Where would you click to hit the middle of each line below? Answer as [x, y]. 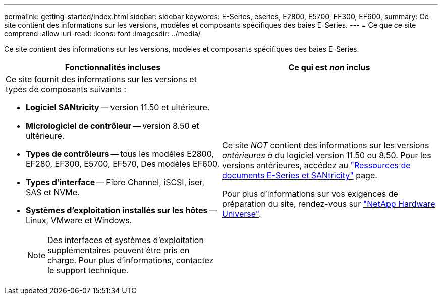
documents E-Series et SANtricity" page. [300, 175]
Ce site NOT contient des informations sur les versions [326, 145]
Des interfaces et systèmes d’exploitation [126, 240]
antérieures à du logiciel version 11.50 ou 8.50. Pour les [327, 155]
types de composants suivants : [66, 89]
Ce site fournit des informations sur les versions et [101, 79]
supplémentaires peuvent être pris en [119, 250]
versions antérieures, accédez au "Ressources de [316, 165]
